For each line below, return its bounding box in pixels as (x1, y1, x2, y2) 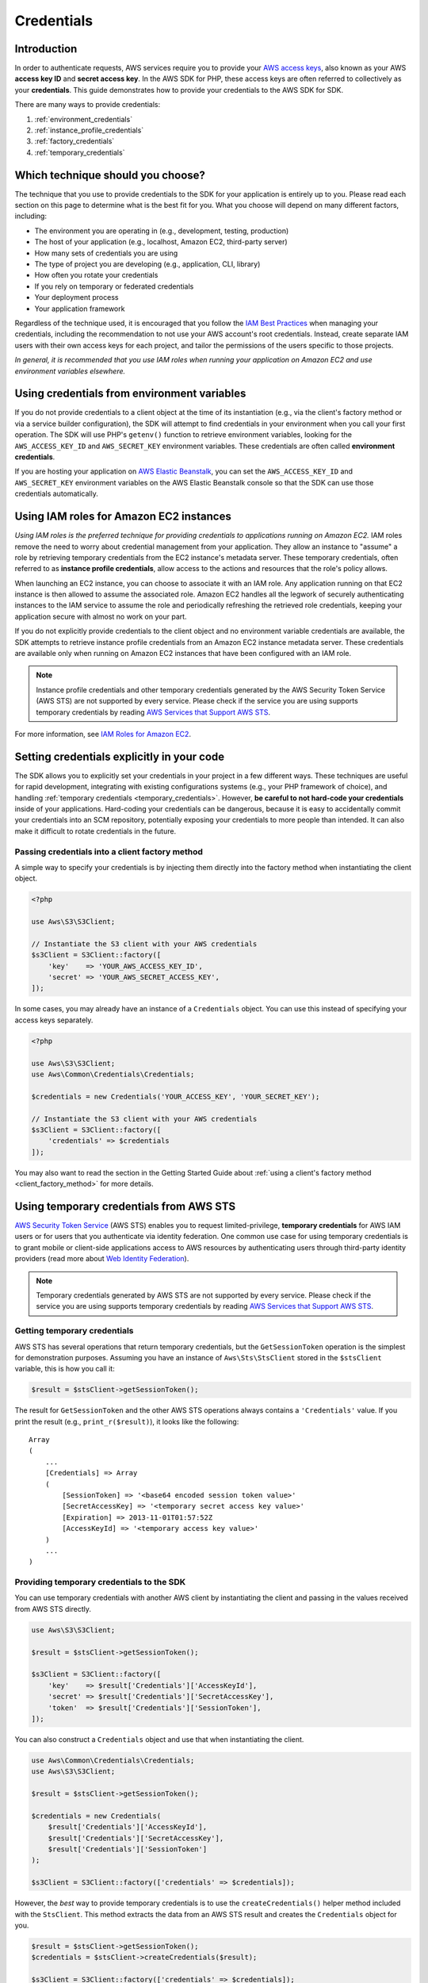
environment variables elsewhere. (14, 366, 126, 376)
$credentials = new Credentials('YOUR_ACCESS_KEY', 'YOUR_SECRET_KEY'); (31, 1091, 320, 1101)
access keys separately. (14, 1015, 94, 1025)
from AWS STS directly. (14, 1604, 91, 1613)
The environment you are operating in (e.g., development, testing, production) (34, 226, 289, 236)
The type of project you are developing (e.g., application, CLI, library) (34, 259, 261, 269)
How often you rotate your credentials (34, 270, 159, 280)
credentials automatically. (14, 489, 98, 499)
